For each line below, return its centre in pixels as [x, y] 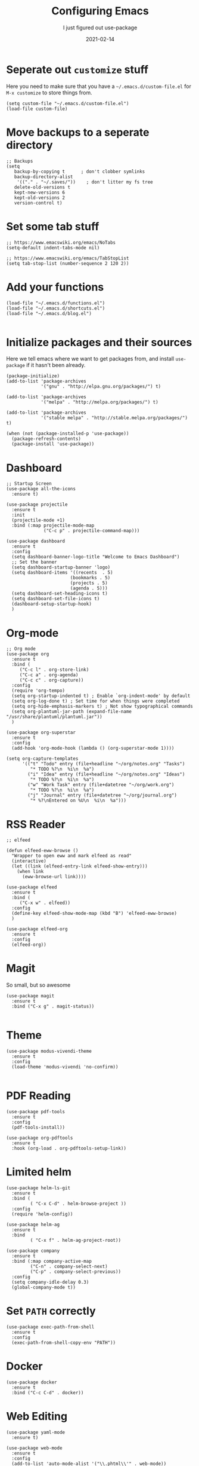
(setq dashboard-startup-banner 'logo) [61, 567]
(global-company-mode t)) [44, 1287]
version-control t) [38, 203]
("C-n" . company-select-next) [69, 1266]
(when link [30, 872]
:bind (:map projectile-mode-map [53, 526]
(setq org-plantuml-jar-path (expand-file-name [72, 712]
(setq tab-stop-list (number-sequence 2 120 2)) [68, 263]
